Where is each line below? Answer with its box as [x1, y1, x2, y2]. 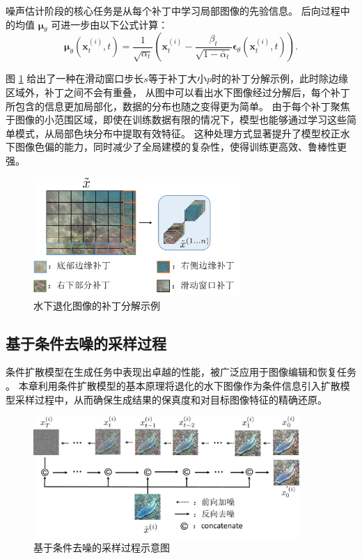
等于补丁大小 [148, 71, 207, 86]
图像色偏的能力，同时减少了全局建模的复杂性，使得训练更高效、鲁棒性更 [15, 139, 347, 154]
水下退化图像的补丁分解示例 [33, 298, 160, 312]
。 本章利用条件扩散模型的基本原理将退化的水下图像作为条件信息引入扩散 [6, 378, 340, 393]
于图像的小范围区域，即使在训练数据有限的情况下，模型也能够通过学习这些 [6, 112, 347, 127]
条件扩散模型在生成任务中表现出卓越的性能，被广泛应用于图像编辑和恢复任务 [6, 365, 356, 379]
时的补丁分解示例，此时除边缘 [211, 71, 348, 86]
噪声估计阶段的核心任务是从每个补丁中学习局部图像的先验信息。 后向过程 [6, 3, 340, 17]
